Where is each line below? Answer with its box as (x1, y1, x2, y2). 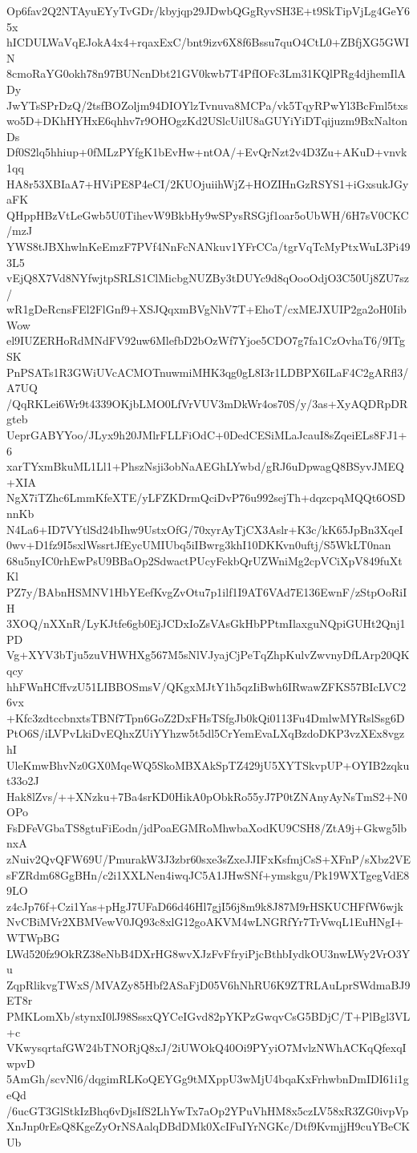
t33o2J (6, 772, 39, 789)
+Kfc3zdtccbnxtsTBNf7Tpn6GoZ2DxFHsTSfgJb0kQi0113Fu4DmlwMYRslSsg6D (6, 709, 405, 726)
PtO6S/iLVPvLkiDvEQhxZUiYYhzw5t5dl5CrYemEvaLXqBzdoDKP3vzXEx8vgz (6, 725, 405, 742)
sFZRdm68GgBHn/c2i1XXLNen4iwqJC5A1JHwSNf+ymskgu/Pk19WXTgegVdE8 (6, 866, 410, 883)
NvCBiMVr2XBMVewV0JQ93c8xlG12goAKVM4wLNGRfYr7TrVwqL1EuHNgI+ (6, 913, 404, 930)
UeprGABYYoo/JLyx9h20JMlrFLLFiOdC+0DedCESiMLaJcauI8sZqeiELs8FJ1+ (6, 427, 407, 443)
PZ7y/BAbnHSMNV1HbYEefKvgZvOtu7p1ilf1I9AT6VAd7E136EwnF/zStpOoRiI (6, 583, 407, 600)
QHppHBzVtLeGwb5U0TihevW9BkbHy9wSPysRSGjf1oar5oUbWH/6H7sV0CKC (6, 206, 409, 223)
